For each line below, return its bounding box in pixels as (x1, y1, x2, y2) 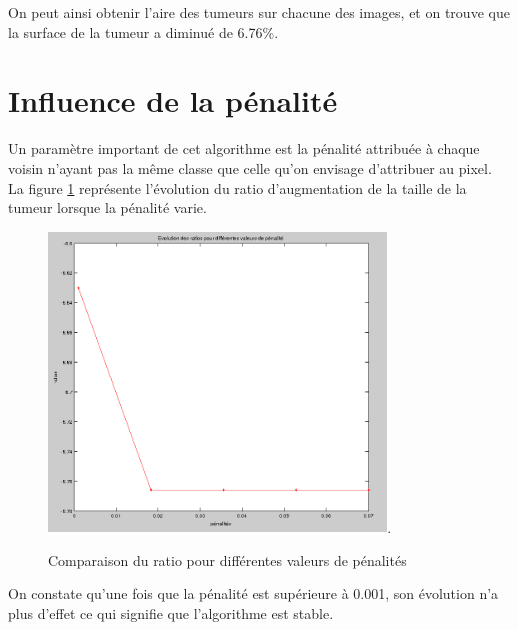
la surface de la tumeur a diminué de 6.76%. (8, 21, 279, 42)
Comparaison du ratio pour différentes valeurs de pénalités (48, 549, 407, 570)
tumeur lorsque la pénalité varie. (8, 197, 207, 218)
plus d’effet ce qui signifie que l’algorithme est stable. (8, 603, 334, 624)
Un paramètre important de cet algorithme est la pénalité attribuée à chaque (8, 138, 480, 159)
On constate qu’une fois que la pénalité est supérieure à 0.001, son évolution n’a (8, 583, 499, 604)
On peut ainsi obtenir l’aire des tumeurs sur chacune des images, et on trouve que (8, 2, 510, 22)
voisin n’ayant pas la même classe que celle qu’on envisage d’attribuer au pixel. (8, 157, 492, 178)
